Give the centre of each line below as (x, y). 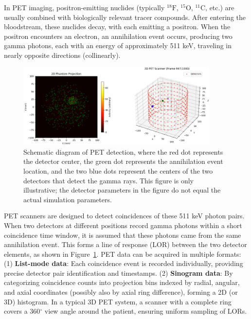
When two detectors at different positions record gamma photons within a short (123, 225)
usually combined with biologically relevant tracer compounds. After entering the (125, 17)
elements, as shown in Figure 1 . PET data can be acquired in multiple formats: (123, 254)
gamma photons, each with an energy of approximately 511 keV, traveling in (118, 45)
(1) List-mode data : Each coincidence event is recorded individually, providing (124, 263)
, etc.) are (220, 7)
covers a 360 (22, 311)
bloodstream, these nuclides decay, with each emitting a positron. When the (117, 27)
